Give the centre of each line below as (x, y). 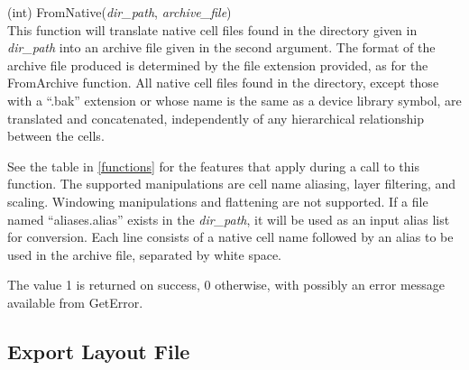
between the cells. (56, 136)
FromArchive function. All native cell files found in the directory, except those (223, 83)
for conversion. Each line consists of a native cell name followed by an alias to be (230, 237)
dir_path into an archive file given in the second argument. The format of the (221, 47)
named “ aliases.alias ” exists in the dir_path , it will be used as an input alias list (229, 219)
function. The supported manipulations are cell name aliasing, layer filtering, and (232, 184)
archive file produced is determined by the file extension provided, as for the (218, 65)
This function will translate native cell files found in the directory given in (212, 29)
